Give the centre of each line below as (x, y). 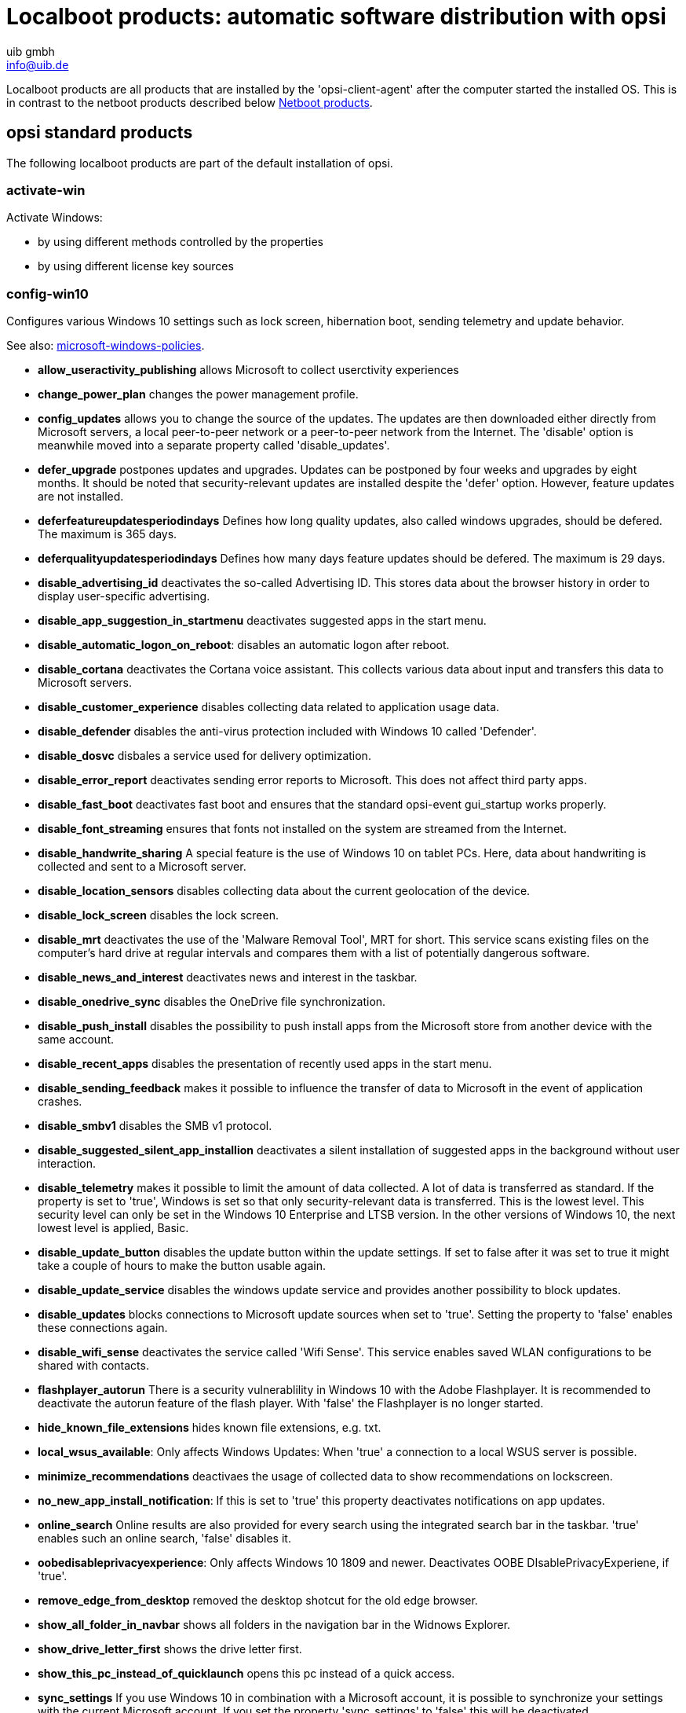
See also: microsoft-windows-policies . (106, 346)
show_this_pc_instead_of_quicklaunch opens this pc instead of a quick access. (246, 1674)
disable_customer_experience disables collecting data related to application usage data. (269, 707)
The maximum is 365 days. (108, 534)
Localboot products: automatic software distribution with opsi (336, 17)
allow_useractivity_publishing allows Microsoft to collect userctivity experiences (248, 370)
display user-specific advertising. (124, 596)
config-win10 (47, 293)
